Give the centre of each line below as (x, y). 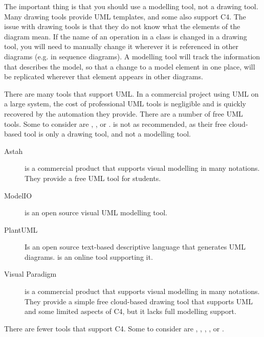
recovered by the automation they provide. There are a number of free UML (124, 113)
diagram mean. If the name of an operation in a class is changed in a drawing (126, 36)
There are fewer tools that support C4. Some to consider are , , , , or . (114, 328)
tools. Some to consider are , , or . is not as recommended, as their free (115, 123)
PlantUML (21, 229)
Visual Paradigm (30, 274)
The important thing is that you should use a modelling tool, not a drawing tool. (131, 6)
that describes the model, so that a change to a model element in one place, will (130, 66)
